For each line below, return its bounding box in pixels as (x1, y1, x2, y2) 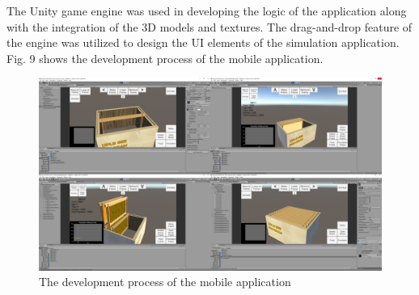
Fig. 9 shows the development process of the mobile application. (6, 49, 324, 66)
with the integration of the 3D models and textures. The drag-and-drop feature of (6, 18, 413, 35)
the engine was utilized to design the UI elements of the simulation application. (6, 34, 400, 51)
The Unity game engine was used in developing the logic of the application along (6, 2, 407, 19)
